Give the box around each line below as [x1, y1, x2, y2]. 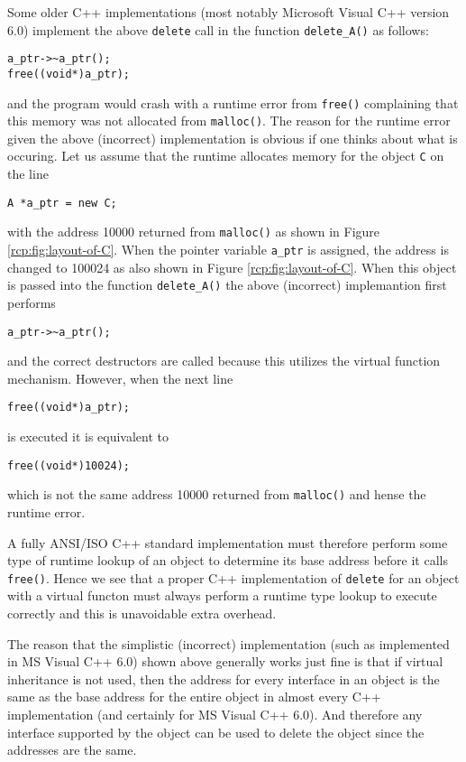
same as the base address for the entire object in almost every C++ [7, 687, 381, 706]
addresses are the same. [7, 740, 137, 759]
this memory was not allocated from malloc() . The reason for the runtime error [7, 111, 451, 130]
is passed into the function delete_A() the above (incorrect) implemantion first [7, 275, 447, 294]
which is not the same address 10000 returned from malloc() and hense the [7, 485, 426, 504]
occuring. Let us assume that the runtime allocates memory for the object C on [7, 146, 444, 165]
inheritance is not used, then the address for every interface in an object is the [7, 669, 440, 688]
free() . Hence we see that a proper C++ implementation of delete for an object [7, 568, 460, 587]
